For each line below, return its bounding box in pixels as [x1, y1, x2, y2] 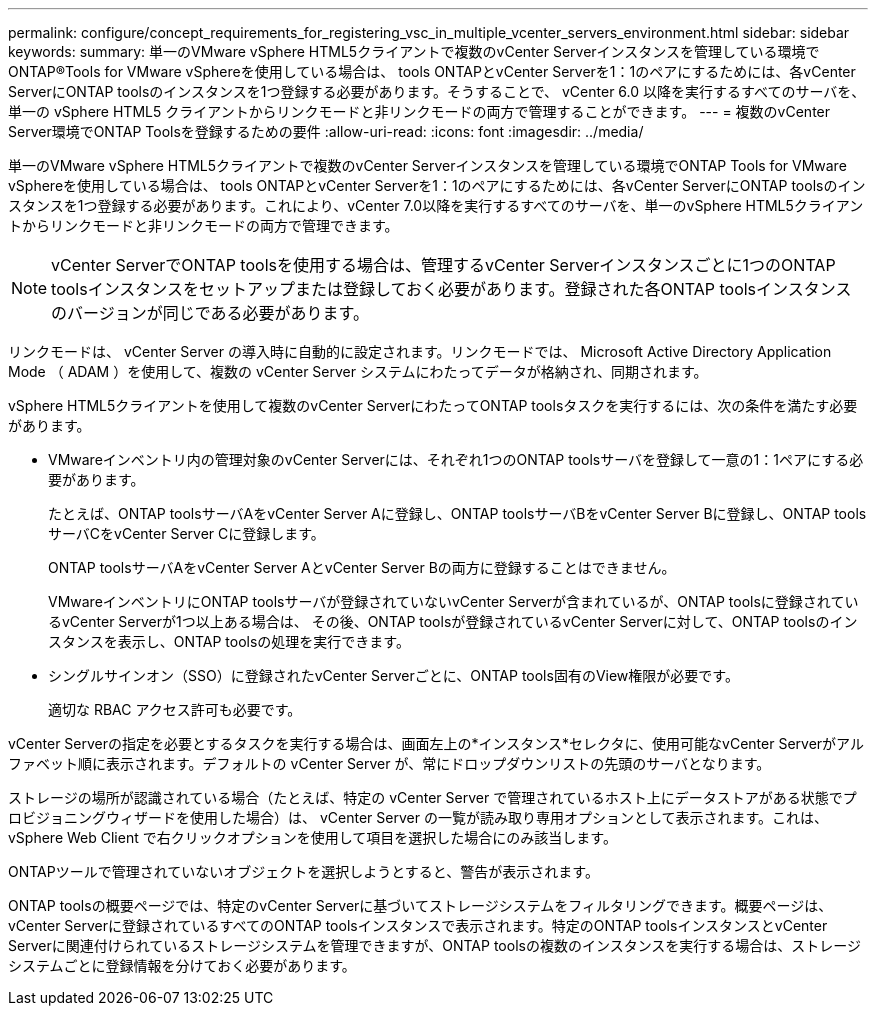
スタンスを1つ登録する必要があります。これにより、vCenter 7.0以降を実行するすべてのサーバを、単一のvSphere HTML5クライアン [8, 197, 864, 214]
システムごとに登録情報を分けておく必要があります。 [8, 957, 356, 974]
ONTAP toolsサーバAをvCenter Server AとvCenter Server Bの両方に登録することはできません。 [48, 559, 676, 576]
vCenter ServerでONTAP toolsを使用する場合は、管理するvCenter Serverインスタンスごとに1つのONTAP [51, 255, 836, 275]
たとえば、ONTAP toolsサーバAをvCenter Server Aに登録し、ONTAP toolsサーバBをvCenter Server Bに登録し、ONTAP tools [48, 505, 867, 522]
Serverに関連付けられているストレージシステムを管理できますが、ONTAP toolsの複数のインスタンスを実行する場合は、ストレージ [8, 937, 862, 954]
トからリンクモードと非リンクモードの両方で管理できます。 [8, 217, 399, 234]
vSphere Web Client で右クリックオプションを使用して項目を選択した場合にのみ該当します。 [8, 829, 617, 846]
